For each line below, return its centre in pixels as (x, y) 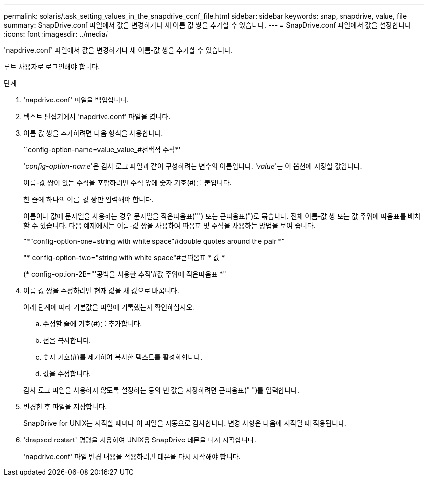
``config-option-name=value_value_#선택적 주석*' (102, 150)
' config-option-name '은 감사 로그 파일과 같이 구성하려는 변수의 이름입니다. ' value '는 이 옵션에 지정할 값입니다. (193, 166)
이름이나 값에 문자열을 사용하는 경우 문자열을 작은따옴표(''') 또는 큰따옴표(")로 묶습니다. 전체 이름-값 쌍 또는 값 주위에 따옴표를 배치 (222, 216)
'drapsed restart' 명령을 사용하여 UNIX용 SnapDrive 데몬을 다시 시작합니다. (140, 440)
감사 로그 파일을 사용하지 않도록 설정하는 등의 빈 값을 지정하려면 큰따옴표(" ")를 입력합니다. (161, 390)
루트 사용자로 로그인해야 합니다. (52, 67)
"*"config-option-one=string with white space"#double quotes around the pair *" (154, 241)
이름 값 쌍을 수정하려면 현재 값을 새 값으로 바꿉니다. (101, 290)
